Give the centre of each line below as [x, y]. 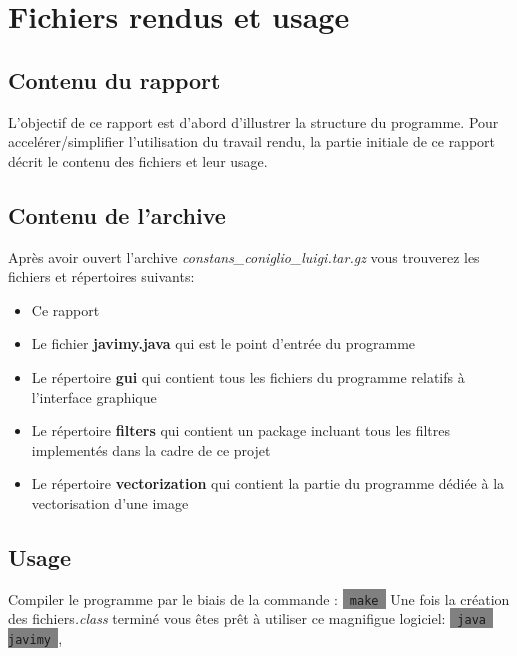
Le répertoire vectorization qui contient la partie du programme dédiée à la [268, 483]
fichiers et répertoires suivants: [101, 276]
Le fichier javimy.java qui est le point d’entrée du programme [223, 343]
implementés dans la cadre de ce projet [151, 449]
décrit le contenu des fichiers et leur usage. [138, 160]
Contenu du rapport [114, 79]
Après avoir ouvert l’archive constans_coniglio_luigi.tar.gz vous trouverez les [244, 256]
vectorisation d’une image [110, 502]
